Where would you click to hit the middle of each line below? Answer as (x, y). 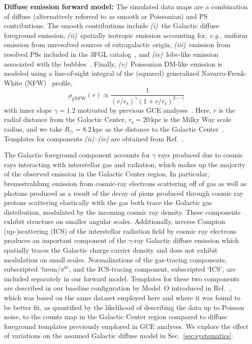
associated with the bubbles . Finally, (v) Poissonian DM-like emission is (113, 63)
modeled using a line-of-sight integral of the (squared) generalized (102, 73)
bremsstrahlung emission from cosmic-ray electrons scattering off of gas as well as (125, 183)
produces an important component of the (65, 240)
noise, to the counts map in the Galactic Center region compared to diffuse (116, 317)
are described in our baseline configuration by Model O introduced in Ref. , (117, 288)
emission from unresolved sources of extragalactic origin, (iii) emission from (117, 44)
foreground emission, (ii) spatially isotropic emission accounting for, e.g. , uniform (126, 35)
